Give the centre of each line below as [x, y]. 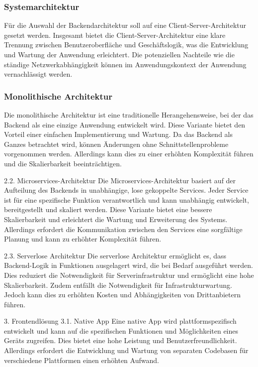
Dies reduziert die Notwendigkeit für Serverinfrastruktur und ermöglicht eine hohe [129, 275]
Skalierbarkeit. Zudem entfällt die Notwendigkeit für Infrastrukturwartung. [118, 285]
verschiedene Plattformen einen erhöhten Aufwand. [82, 360]
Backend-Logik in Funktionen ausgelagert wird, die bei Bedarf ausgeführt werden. [129, 265]
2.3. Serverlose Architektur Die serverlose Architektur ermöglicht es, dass [115, 255]
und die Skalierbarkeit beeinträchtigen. [63, 163]
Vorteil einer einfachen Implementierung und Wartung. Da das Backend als [118, 134]
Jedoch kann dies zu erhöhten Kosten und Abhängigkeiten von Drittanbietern [122, 295]
